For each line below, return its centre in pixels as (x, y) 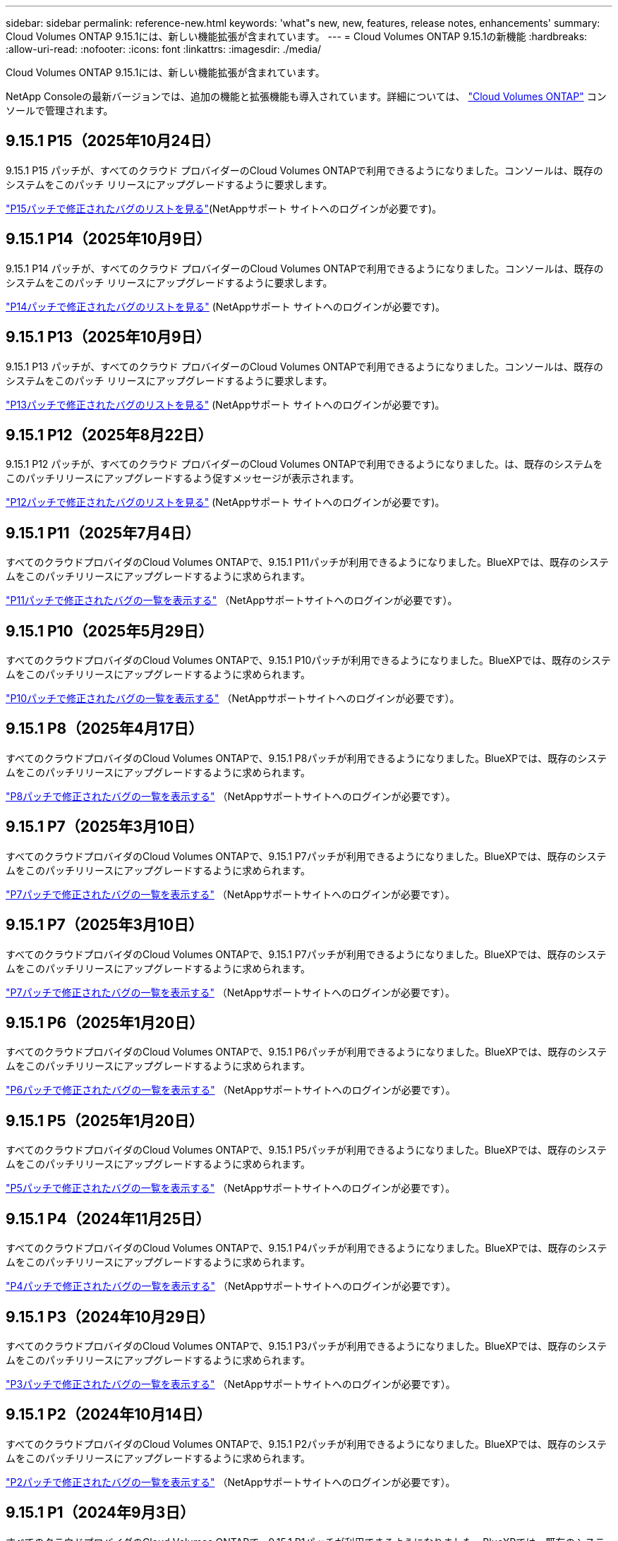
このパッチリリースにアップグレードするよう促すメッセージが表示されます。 (183, 478)
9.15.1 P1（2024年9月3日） (101, 1513)
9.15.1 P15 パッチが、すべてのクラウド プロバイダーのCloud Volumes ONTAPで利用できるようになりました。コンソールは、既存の (304, 170)
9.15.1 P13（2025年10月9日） (108, 337)
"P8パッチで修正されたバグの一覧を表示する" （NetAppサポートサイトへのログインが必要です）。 (231, 796)
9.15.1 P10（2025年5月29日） (110, 631)
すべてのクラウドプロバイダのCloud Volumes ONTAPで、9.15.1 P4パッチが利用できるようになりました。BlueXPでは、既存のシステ (307, 1248)
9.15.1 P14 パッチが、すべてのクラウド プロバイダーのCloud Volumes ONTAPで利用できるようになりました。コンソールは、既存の (305, 268)
